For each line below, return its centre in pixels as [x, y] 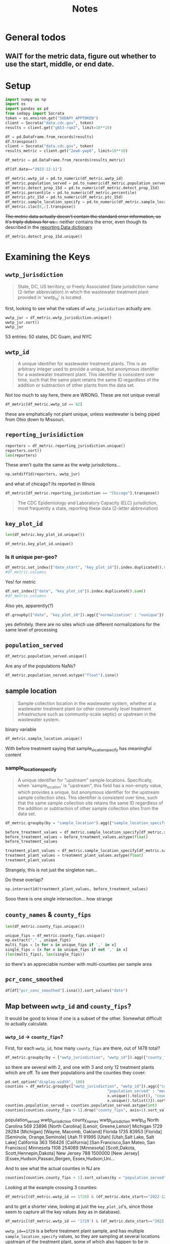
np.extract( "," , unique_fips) [38, 940]
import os [16, 104]
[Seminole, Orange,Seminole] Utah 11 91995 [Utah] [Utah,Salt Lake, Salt [80, 1137]
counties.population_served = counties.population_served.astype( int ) [81, 1105]
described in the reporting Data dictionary [49, 227]
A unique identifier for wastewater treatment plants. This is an [82, 364]
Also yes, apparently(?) [29, 606]
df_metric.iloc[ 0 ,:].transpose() [40, 207]
